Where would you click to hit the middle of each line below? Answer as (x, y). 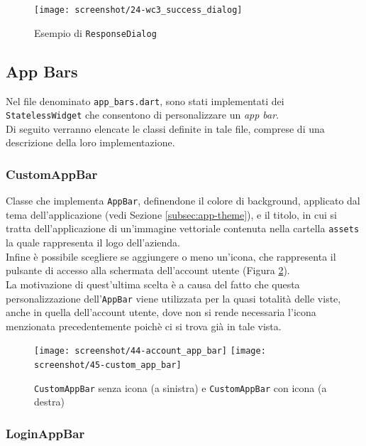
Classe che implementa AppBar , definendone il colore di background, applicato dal (183, 201)
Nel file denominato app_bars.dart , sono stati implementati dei (145, 100)
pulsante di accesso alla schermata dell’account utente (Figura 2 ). (148, 270)
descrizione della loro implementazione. (90, 142)
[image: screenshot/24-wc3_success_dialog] (138, 10)
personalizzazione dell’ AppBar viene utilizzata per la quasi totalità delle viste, (173, 298)
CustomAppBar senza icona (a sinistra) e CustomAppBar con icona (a (181, 387)
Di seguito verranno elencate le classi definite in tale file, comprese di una (165, 128)
